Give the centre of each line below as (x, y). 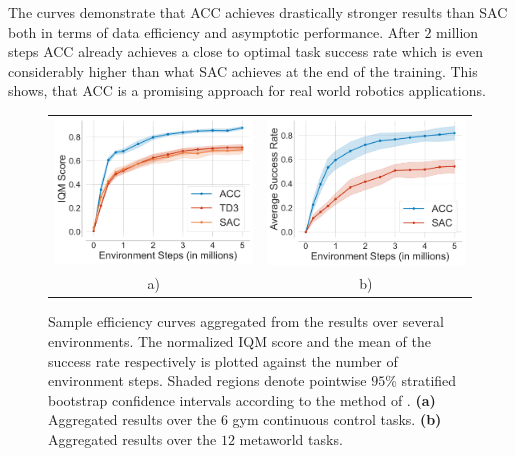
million (457, 31)
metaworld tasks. (291, 439)
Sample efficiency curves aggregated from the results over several (246, 321)
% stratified (421, 380)
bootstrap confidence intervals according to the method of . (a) (242, 399)
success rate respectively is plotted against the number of (223, 360)
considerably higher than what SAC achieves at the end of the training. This (243, 70)
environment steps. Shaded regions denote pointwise (207, 380)
